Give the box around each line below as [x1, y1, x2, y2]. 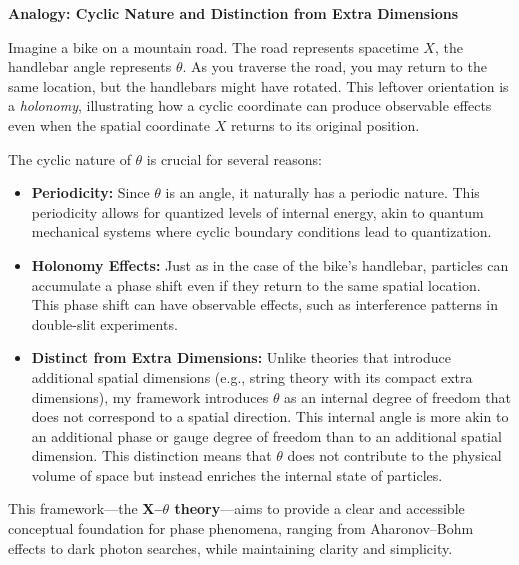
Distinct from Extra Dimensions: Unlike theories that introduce [31, 347, 451, 368]
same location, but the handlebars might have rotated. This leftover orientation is [8, 75, 509, 96]
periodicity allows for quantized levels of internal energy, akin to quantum [31, 201, 484, 222]
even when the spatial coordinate [8, 114, 210, 135]
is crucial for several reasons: [146, 148, 322, 169]
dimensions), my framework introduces [31, 386, 269, 407]
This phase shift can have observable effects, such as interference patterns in [31, 294, 499, 315]
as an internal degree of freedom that [284, 386, 512, 407]
